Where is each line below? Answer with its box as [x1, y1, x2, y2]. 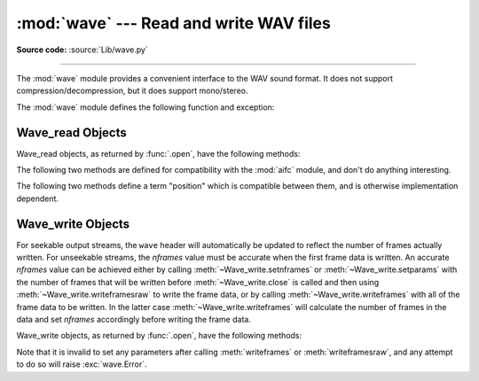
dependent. [16, 193, 59, 204]
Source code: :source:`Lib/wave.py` [16, 44, 148, 55]
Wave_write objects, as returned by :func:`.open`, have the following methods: [16, 330, 302, 341]
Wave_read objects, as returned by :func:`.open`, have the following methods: [16, 148, 301, 159]
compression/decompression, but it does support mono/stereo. [16, 85, 248, 97]
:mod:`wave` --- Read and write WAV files [16, 13, 332, 33]
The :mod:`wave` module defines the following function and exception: [16, 102, 275, 113]
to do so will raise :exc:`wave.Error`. [16, 359, 147, 369]
